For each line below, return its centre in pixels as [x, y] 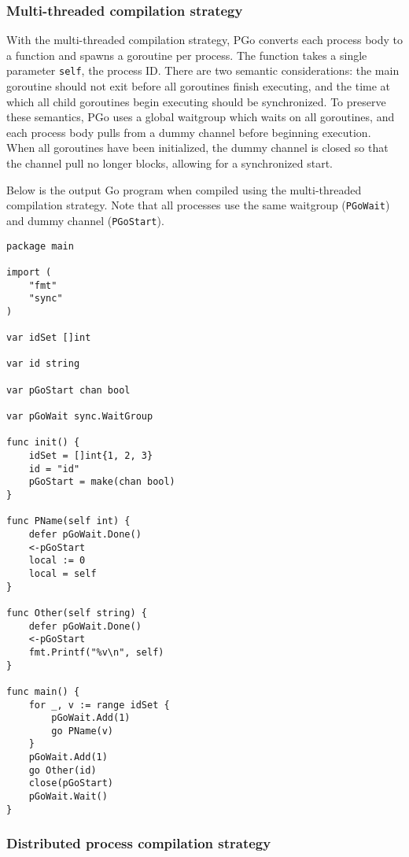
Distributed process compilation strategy [139, 843]
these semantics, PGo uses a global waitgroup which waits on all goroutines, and [201, 117]
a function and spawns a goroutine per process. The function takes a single [187, 55]
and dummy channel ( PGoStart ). [85, 220]
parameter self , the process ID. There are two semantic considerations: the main [203, 70]
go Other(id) [63, 770]
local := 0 [57, 561]
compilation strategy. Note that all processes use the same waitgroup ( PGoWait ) [198, 205]
